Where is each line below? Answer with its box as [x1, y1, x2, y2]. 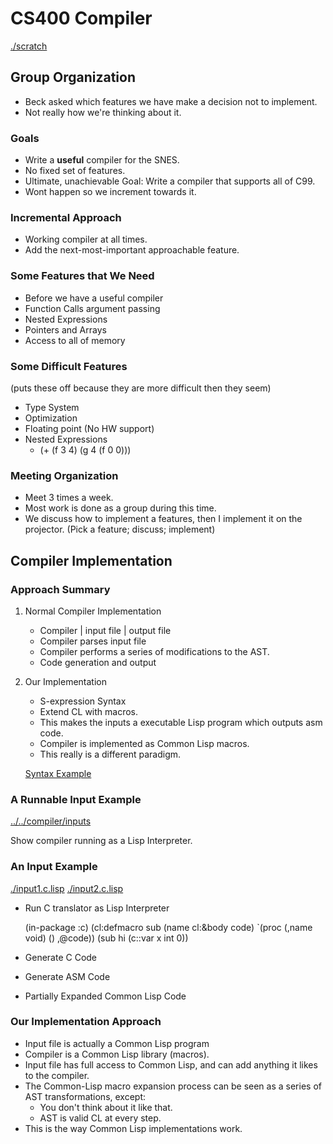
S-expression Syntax [39, 695, 127, 707]
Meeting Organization [10, 468, 119, 482]
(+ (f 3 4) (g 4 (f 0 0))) [39, 443, 132, 456]
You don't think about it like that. [39, 1101, 173, 1113]
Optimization [24, 412, 78, 424]
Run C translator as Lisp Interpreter [24, 902, 170, 914]
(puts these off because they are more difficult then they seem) [10, 382, 272, 394]
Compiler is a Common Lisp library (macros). [24, 1048, 210, 1060]
